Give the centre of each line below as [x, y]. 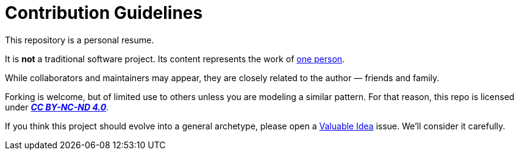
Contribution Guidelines [104, 13]
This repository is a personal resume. [80, 40]
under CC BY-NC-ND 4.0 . [57, 107]
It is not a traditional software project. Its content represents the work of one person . [175, 59]
